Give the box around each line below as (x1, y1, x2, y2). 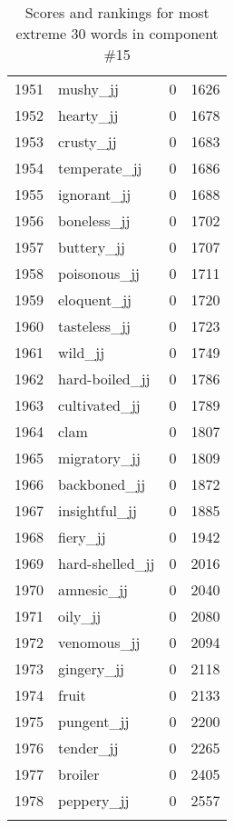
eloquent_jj (58, 289, 132, 310)
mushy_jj (58, 78, 119, 99)
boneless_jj (58, 210, 131, 231)
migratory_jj (58, 447, 141, 468)
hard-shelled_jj (58, 553, 155, 574)
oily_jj (58, 605, 102, 626)
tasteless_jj (58, 315, 131, 336)
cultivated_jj (58, 394, 141, 415)
